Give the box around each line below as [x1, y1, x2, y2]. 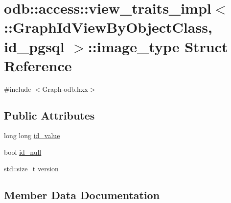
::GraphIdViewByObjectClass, [4, 17, 212, 37]
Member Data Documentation [4, 187, 160, 202]
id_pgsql [4, 36, 65, 56]
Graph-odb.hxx [42, 83, 88, 94]
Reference [4, 55, 72, 75]
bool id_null [4, 147, 42, 157]
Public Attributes [4, 107, 95, 122]
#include [4, 83, 31, 94]
